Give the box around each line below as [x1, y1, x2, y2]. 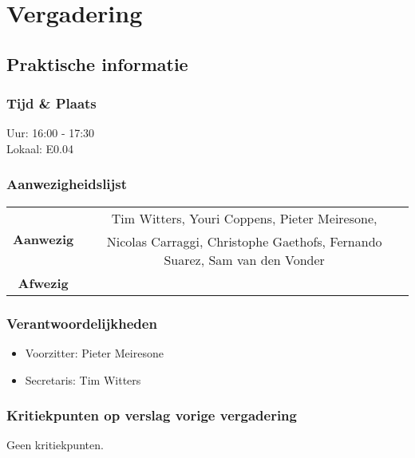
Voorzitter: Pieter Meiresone [25, 345, 164, 361]
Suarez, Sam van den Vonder [164, 250, 325, 269]
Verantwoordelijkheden [6, 313, 157, 333]
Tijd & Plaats [6, 93, 97, 113]
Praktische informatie [6, 51, 188, 76]
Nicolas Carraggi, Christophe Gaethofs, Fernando [106, 231, 382, 251]
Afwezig [18, 273, 69, 292]
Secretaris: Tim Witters [25, 371, 141, 388]
